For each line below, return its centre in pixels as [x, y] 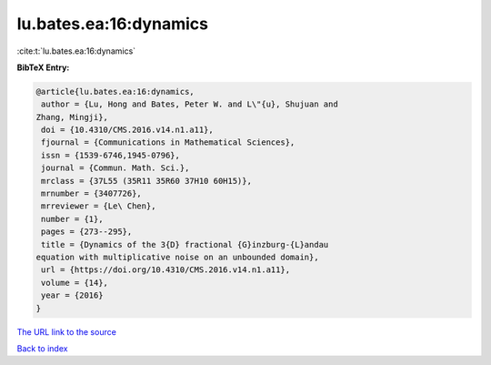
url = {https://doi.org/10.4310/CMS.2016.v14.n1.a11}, [166, 270]
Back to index [42, 348]
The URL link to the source [67, 331]
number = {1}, [72, 219]
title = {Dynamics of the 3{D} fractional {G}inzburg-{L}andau [185, 244]
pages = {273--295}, [87, 232]
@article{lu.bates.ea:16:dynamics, [115, 91]
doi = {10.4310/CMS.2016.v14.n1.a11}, [127, 130]
